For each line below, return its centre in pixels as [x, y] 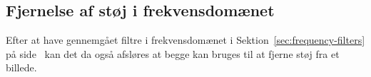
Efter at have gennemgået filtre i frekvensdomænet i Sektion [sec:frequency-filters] [185, 40]
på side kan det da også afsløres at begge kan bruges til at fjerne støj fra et [173, 53]
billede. [21, 67]
